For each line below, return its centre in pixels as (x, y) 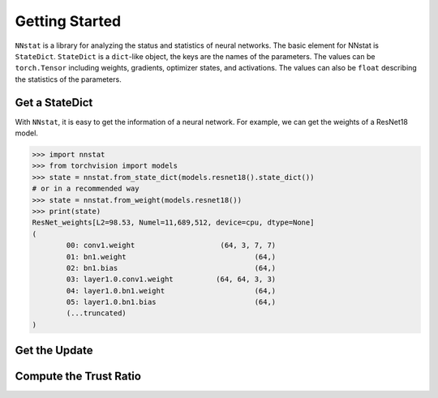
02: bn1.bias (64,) (171, 268)
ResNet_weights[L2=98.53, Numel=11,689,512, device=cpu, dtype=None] (173, 223)
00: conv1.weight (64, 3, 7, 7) (171, 246)
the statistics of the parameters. (68, 79)
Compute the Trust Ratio (78, 377)
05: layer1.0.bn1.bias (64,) (171, 302)
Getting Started (68, 21)
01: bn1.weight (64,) (171, 257)
